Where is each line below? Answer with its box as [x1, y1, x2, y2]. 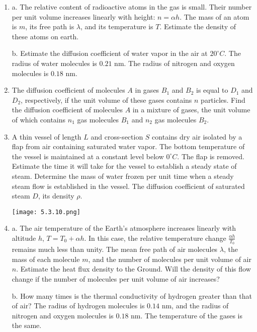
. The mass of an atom [180, 11, 249, 22]
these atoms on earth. [12, 31, 79, 41]
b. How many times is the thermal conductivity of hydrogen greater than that [12, 290, 252, 301]
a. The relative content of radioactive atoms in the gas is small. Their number [12, 2, 252, 12]
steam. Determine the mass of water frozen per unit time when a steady [12, 170, 234, 181]
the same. [12, 320, 42, 330]
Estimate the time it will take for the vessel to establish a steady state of [12, 161, 237, 171]
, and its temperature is [80, 21, 153, 32]
